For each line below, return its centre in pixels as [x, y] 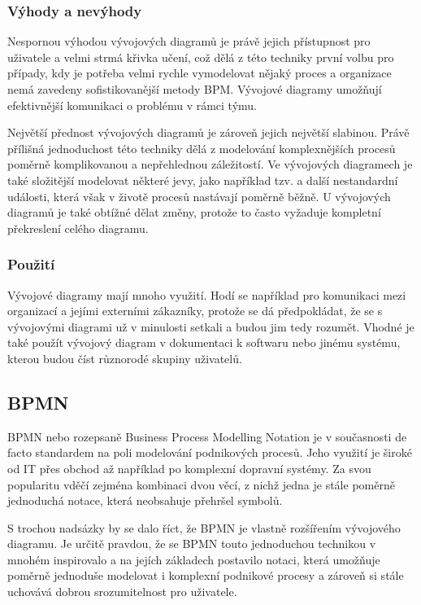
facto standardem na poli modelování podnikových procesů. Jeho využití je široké [210, 452]
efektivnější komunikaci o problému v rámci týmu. [132, 105]
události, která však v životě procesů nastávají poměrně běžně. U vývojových [199, 196]
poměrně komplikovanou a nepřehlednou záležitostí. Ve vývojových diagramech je [210, 164]
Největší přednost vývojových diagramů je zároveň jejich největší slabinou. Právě [208, 132]
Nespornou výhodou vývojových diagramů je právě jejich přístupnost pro [189, 41]
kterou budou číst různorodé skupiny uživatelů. [125, 358]
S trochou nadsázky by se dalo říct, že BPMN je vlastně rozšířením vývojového [204, 527]
